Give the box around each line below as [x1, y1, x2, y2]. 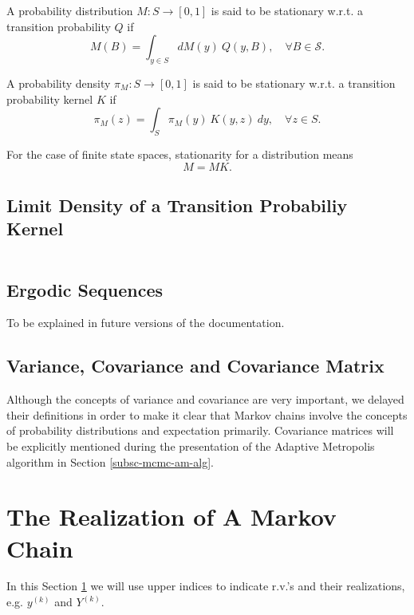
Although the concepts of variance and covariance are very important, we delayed [6, 391, 404, 408]
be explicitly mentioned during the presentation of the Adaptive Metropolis [6, 437, 375, 454]
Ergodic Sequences [6, 277, 164, 302]
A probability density [6, 74, 111, 91]
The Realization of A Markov [6, 500, 337, 533]
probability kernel [6, 90, 93, 107]
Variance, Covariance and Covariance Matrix [6, 353, 384, 378]
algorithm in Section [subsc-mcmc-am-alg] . [6, 453, 214, 470]
